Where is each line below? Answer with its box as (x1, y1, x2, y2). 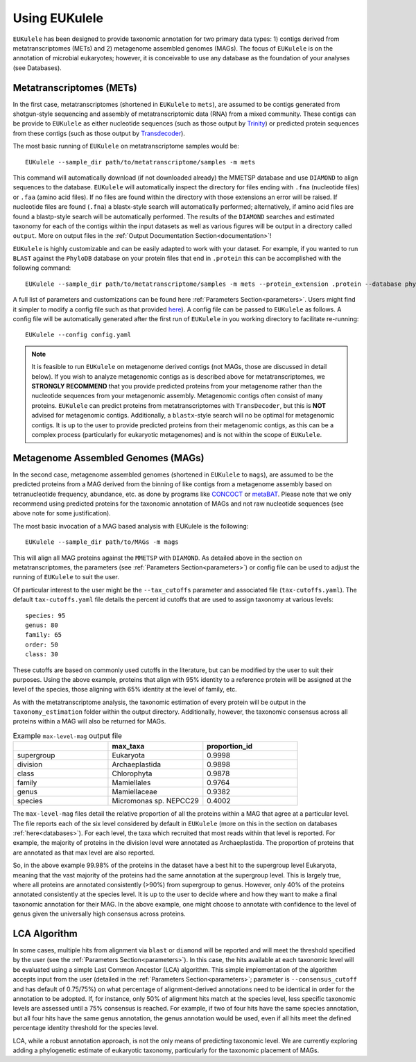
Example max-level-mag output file (12, 731, 123, 741)
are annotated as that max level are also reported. (12, 848, 155, 857)
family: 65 (25, 631, 62, 639)
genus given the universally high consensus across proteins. (12, 909, 187, 918)
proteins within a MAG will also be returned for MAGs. (12, 717, 166, 726)
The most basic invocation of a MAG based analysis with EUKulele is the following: (12, 522, 249, 530)
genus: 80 (25, 621, 58, 629)
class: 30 (25, 651, 58, 658)
